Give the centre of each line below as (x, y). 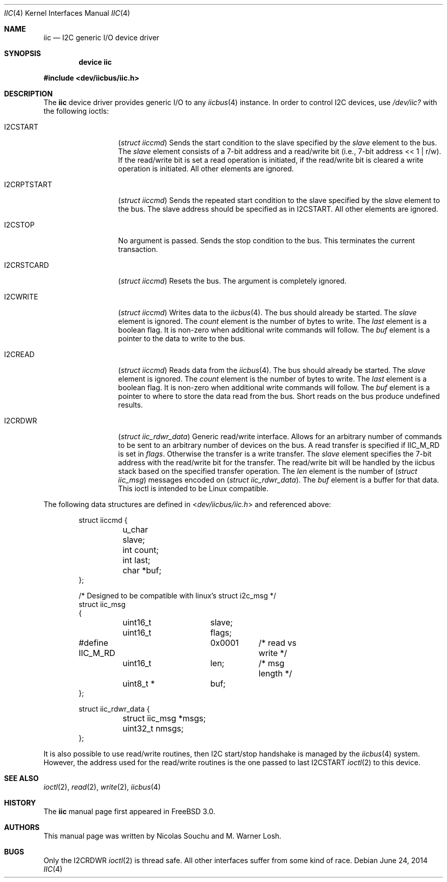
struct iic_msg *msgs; (164, 718)
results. (130, 405)
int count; (141, 550)
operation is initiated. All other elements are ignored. (206, 169)
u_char (135, 530)
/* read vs (278, 643)
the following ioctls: (76, 111)
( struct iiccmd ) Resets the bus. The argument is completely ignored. (232, 281)
